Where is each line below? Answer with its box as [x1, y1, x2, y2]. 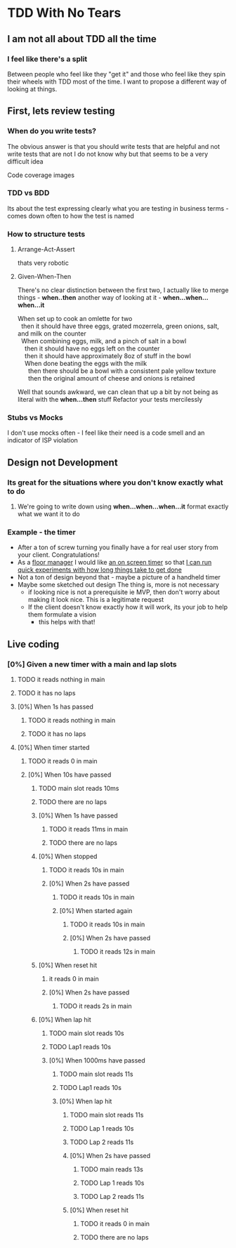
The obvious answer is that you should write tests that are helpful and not [7, 142, 220, 150]
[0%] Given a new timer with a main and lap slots [7, 659, 177, 669]
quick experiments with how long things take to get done [17, 565, 183, 574]
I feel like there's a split [7, 54, 88, 64]
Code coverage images [7, 171, 75, 179]
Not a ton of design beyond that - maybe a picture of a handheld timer [17, 573, 221, 582]
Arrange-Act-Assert [17, 245, 75, 254]
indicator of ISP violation [7, 436, 79, 445]
